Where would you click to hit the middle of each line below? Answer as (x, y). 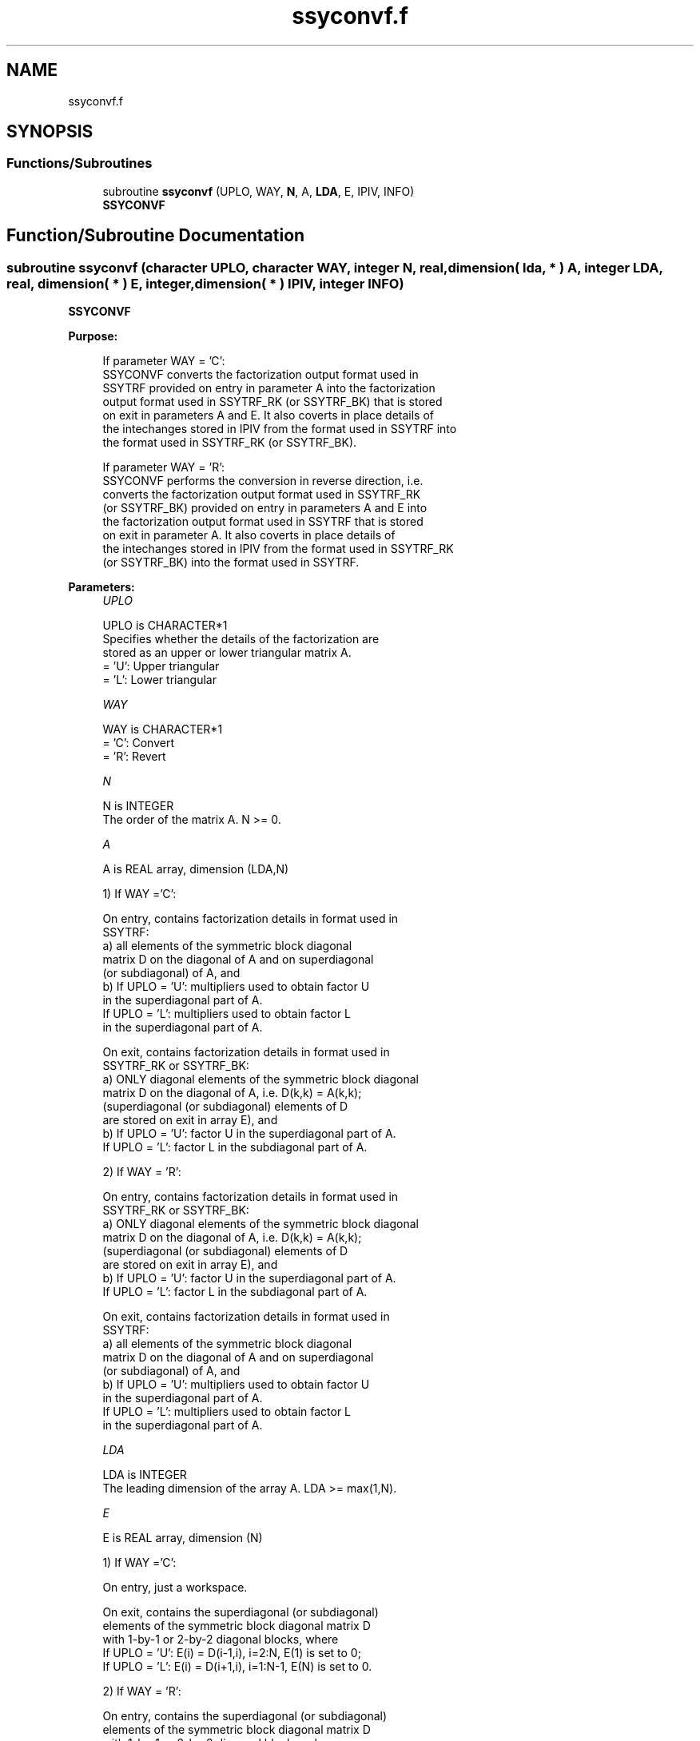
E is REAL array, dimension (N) (183, 1538)
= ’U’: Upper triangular (161, 666)
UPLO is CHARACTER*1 (165, 626)
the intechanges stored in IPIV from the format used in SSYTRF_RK (278, 549)
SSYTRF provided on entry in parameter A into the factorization (269, 388)
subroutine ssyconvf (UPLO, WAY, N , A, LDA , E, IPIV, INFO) (259, 191)
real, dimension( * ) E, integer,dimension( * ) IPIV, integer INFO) (205, 283)
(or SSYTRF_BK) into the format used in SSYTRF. (231, 562)
